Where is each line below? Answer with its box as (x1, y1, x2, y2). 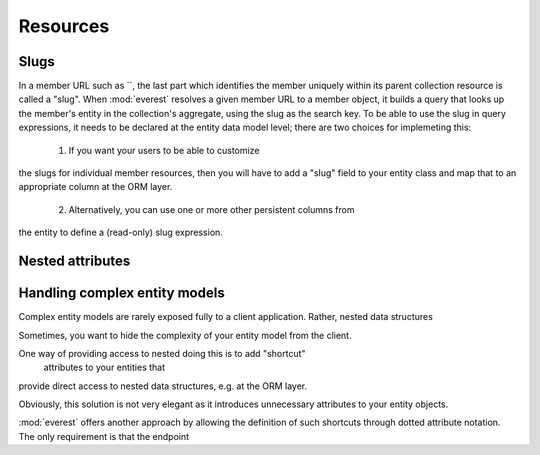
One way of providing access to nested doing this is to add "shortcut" (18, 347, 306, 359)
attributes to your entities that (43, 361, 166, 374)
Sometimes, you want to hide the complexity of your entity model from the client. (18, 329, 352, 341)
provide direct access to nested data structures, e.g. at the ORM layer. (18, 380, 308, 392)
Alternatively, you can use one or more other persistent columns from (68, 203, 355, 215)
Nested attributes (18, 253, 131, 269)
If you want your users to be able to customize (68, 144, 260, 156)
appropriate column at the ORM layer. (18, 181, 173, 193)
